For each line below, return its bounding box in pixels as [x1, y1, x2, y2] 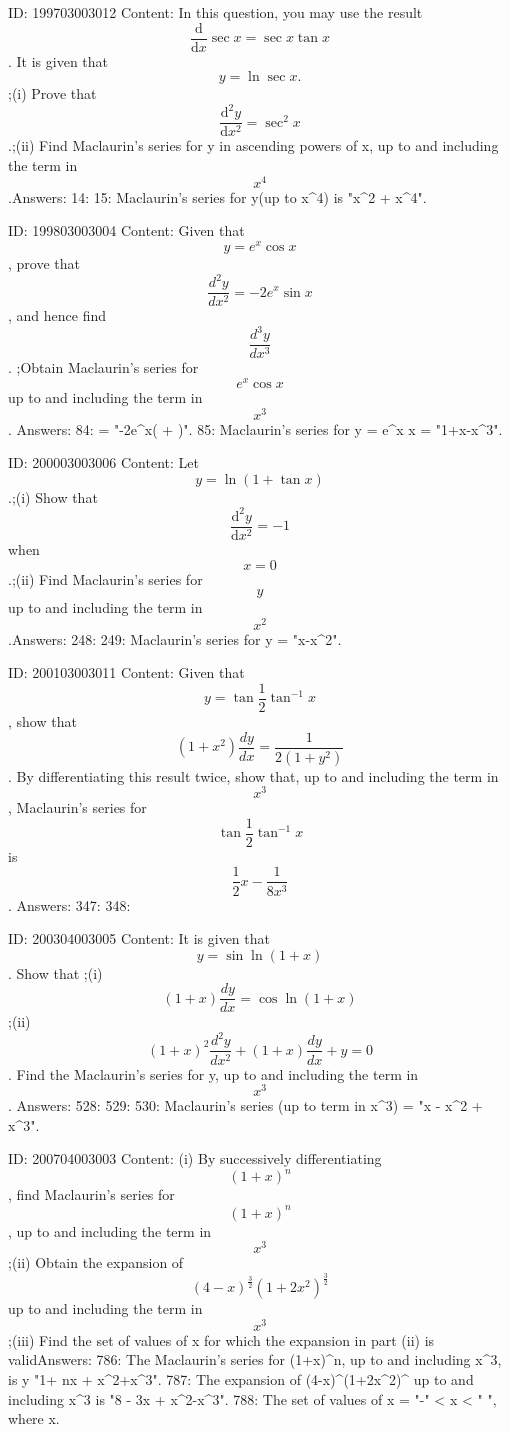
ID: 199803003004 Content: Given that [8, 220, 245, 241]
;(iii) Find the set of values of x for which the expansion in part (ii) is [8, 1329, 435, 1350]
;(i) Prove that [8, 83, 97, 104]
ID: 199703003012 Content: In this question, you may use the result [8, 2, 423, 22]
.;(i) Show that [8, 486, 98, 507]
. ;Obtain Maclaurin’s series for [8, 357, 199, 378]
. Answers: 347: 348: [8, 894, 131, 915]
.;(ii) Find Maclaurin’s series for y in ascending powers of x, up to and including [8, 135, 499, 156]
